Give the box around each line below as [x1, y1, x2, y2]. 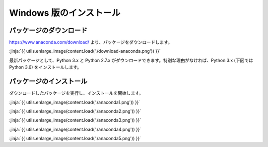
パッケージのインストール [9, 77, 88, 86]
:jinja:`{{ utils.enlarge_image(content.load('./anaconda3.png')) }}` [9, 117, 141, 123]
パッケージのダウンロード [9, 26, 88, 35]
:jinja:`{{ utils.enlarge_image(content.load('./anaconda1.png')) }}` [9, 99, 140, 105]
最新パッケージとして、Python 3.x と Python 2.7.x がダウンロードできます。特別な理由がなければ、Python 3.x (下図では [9, 57, 253, 63]
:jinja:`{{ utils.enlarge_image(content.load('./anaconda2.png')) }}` [9, 108, 141, 114]
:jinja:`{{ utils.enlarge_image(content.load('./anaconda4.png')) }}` [9, 126, 141, 132]
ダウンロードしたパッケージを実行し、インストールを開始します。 [9, 90, 144, 96]
